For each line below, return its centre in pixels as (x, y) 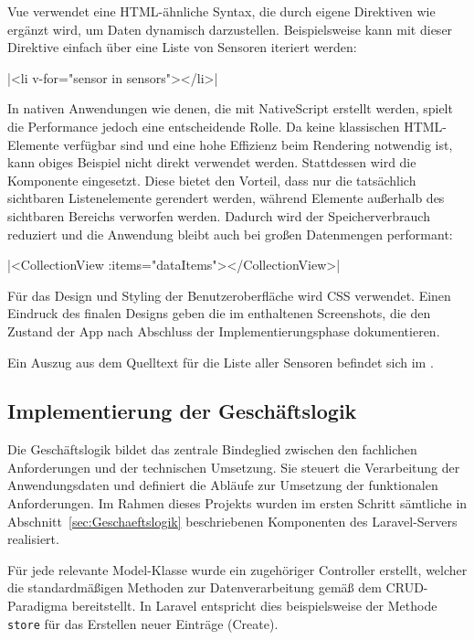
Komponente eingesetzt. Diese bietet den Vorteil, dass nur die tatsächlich (212, 180)
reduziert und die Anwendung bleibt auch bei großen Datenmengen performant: (230, 234)
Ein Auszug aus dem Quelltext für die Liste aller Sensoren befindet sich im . (221, 362)
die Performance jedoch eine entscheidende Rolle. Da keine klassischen (204, 126)
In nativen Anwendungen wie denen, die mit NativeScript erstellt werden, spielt (230, 108)
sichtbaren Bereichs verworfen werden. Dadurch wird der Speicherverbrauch (219, 215)
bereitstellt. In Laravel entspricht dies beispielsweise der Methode (254, 606)
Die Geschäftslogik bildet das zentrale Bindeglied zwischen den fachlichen (212, 449)
